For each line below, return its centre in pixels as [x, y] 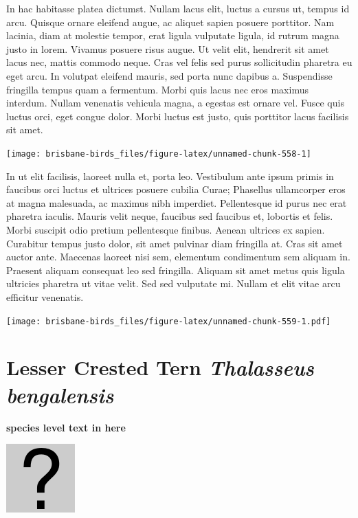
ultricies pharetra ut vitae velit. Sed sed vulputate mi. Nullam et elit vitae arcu [174, 283]
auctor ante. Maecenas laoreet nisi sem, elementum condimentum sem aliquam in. [178, 257]
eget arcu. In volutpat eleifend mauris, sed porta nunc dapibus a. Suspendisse [169, 75]
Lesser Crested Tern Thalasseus [160, 368]
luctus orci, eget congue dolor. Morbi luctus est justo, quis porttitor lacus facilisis [178, 116]
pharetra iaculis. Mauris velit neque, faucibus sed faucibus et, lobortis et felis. [170, 216]
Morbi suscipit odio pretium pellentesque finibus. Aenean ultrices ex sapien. [166, 229]
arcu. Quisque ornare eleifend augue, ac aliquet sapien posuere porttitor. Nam [170, 22]
